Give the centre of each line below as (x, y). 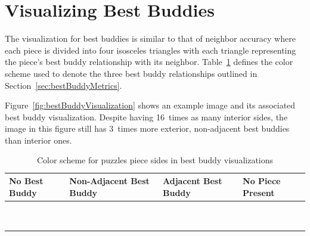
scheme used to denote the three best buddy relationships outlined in (131, 73)
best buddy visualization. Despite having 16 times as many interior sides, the (146, 117)
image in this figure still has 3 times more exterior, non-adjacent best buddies (147, 128)
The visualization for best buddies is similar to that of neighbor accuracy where (150, 38)
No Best (26, 181)
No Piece (262, 181)
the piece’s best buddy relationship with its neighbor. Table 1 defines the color (149, 62)
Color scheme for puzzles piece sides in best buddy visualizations (155, 160)
